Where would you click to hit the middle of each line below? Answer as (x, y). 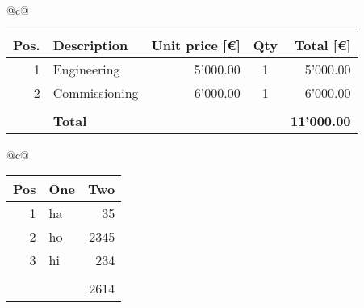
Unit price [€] (196, 44)
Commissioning (96, 92)
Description (90, 44)
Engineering (86, 69)
